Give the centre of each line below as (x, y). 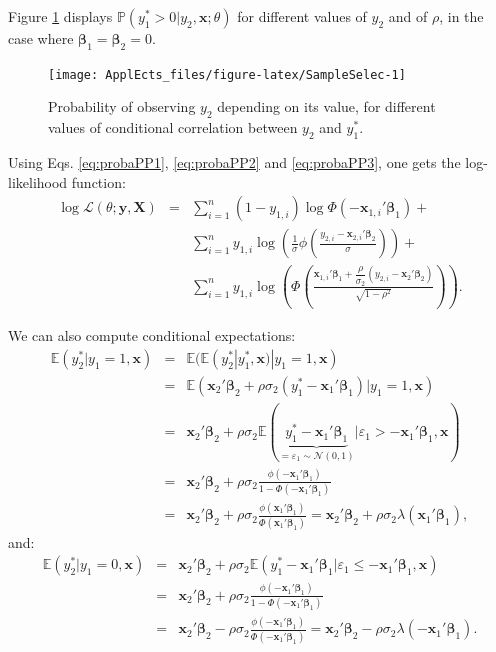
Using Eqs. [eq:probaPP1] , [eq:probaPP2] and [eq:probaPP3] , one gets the (234, 162)
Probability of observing (122, 106)
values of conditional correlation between (173, 127)
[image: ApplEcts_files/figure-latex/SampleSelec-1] (227, 74)
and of (408, 16)
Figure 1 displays (60, 16)
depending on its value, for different (326, 106)
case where (41, 38)
